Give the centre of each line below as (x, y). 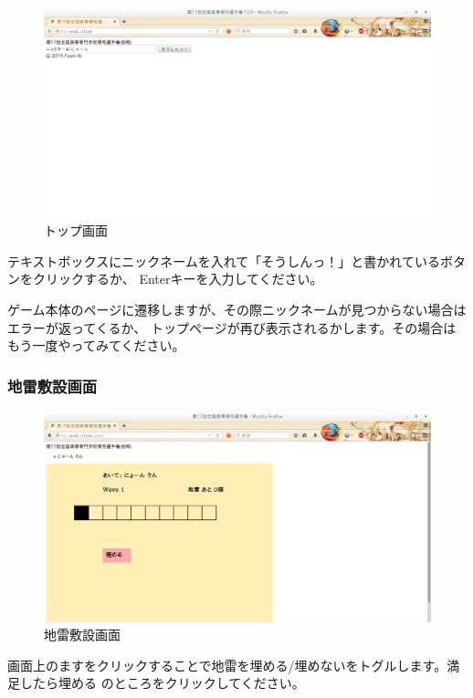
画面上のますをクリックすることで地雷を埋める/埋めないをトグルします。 (227, 665)
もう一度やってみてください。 (96, 345)
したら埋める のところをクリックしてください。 (162, 683)
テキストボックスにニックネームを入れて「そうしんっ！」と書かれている (224, 260)
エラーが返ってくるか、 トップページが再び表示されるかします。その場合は (232, 327)
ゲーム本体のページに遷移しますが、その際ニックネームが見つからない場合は (237, 309)
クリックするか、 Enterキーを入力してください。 (178, 279)
